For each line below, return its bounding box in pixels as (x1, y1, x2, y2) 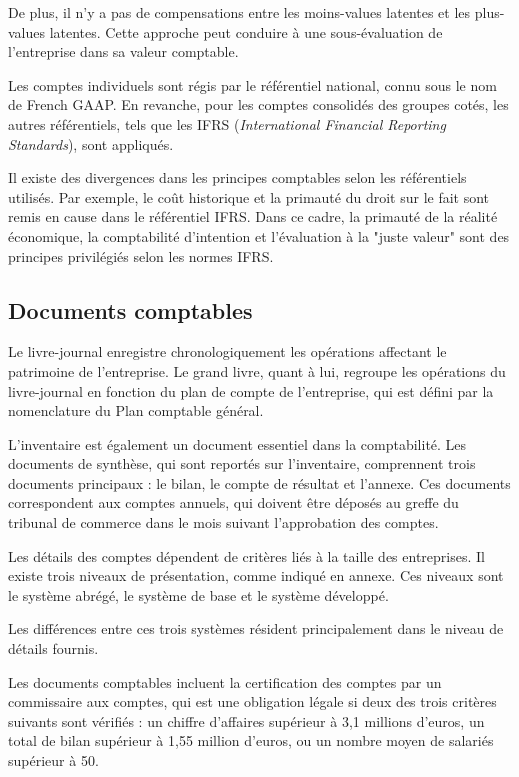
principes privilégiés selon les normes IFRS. (8, 245, 274, 266)
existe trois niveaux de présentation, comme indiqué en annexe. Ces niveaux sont (8, 565, 504, 586)
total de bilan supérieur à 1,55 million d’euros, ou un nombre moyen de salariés (8, 730, 494, 751)
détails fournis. (8, 638, 99, 659)
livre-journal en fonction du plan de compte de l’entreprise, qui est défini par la (8, 380, 494, 401)
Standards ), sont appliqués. (8, 133, 174, 154)
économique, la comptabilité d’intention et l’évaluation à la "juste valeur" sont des (8, 225, 510, 246)
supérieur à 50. (8, 750, 99, 771)
